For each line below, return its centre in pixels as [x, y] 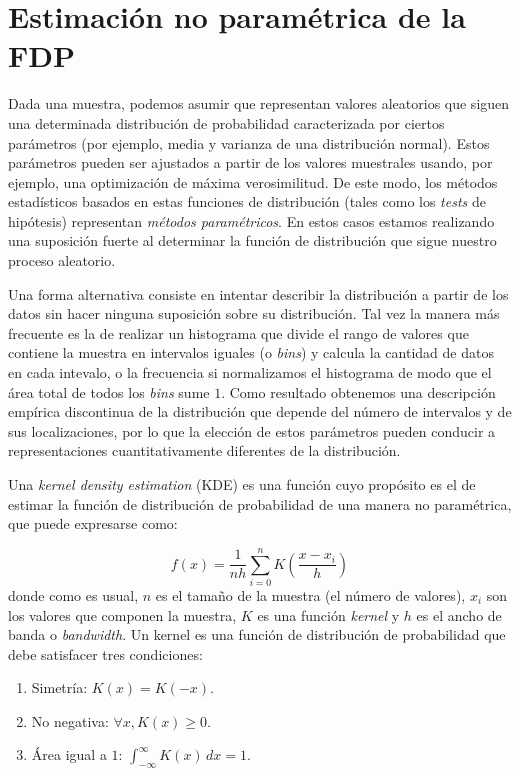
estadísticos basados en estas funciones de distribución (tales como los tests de [247, 201]
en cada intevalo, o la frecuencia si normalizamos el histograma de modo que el [250, 372]
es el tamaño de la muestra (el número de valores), [310, 594]
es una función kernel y [328, 614]
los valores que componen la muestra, [122, 614]
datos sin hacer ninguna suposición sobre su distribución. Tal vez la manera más [254, 313]
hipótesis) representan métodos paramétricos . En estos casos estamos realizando [251, 220]
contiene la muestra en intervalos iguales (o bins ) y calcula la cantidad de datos [251, 352]
